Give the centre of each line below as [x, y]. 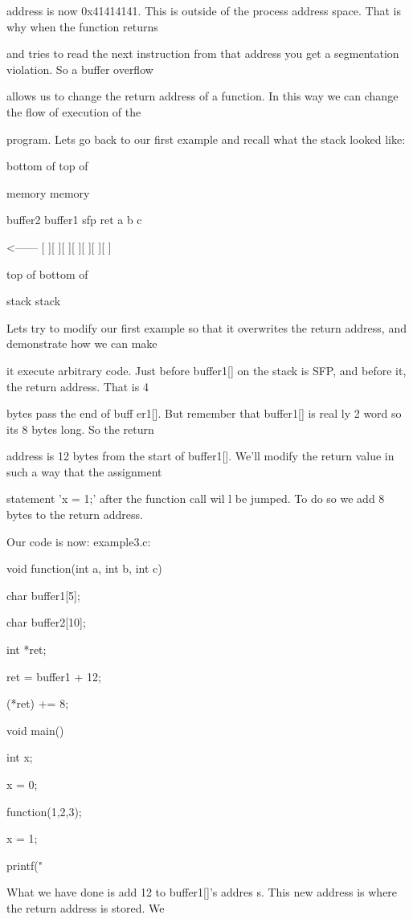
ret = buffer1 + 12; [54, 676]
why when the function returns [82, 26]
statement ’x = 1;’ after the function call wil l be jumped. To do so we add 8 [196, 498]
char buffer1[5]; [43, 595]
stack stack [34, 301]
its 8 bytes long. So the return [80, 429]
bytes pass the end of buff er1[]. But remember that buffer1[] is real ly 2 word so [204, 413]
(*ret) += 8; [38, 703]
